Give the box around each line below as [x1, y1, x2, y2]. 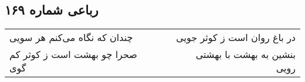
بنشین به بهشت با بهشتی [195, 47, 296, 61]
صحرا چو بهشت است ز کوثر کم [9, 47, 137, 61]
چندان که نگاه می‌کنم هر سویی [9, 30, 133, 45]
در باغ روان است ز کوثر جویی [176, 30, 296, 45]
